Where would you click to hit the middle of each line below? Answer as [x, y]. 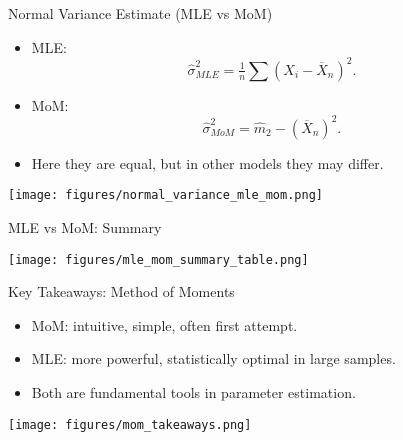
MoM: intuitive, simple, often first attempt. [164, 324]
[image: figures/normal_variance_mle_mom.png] [165, 195]
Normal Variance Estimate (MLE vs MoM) [140, 13]
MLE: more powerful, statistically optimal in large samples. [213, 358]
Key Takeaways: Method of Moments [121, 291]
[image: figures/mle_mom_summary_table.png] [158, 259]
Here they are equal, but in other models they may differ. [207, 162]
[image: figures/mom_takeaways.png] [130, 424]
